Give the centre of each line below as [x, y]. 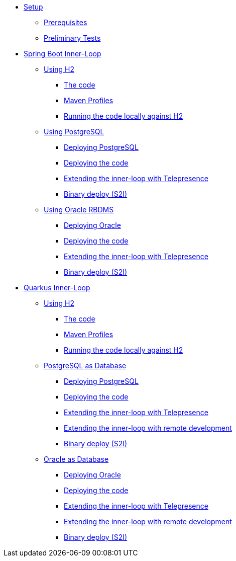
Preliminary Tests [72, 38]
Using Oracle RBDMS [79, 210]
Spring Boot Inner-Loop [63, 54]
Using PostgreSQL [74, 132]
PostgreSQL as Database [85, 366]
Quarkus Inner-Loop [57, 288]
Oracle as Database [76, 459]
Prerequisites [66, 22]
